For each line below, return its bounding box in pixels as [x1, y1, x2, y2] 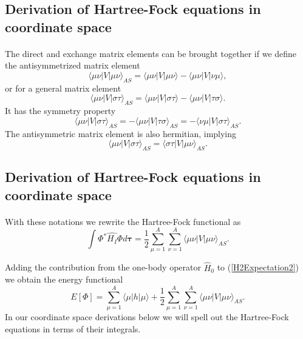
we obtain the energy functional [5, 273, 123, 286]
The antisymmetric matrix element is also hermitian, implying [5, 127, 237, 139]
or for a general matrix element [5, 81, 121, 94]
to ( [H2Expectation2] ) [217, 261, 299, 274]
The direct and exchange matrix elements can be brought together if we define [5, 47, 297, 59]
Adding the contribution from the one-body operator [5, 261, 201, 274]
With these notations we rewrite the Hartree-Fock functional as [5, 215, 241, 227]
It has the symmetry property [5, 104, 116, 117]
